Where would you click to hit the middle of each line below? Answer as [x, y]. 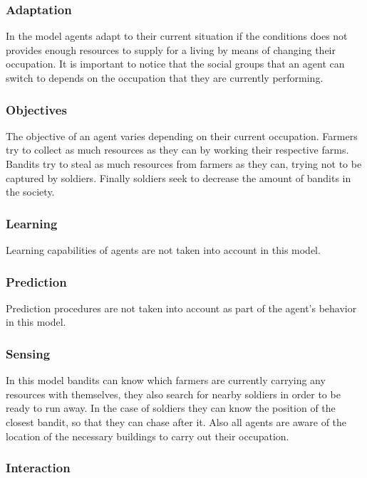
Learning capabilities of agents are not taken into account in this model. [163, 250]
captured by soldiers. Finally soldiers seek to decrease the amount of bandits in [179, 177]
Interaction [38, 468]
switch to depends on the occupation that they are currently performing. [165, 78]
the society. [30, 192]
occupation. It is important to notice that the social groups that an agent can [175, 64]
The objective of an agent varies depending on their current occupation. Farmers [182, 136]
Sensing [28, 353]
